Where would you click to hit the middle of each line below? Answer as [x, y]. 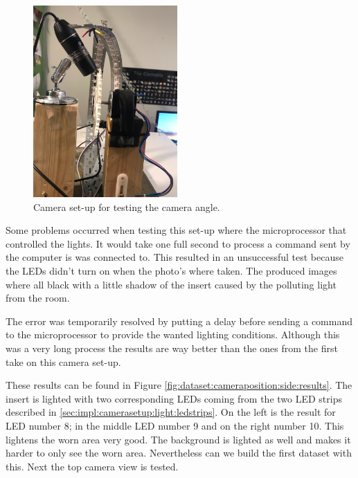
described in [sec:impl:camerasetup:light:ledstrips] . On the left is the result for [171, 412]
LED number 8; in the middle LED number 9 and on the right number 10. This [175, 425]
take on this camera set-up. [63, 361]
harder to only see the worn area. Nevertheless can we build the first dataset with [179, 453]
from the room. [38, 298]
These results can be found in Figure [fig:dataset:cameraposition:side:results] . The [179, 385]
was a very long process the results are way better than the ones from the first [172, 348]
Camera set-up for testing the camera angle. [127, 206]
